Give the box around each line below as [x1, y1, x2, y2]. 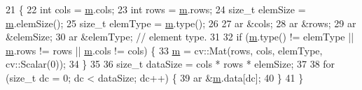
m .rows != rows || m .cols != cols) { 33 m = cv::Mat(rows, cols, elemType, [6, 43, 323, 57]
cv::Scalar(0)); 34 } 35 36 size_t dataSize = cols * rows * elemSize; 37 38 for [6, 57, 335, 71]
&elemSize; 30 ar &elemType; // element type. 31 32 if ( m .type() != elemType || [6, 29, 354, 44]
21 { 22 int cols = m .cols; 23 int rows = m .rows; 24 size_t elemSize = [6, 2, 306, 16]
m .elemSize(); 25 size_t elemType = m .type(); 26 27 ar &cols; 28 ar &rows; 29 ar [6, 15, 356, 30]
